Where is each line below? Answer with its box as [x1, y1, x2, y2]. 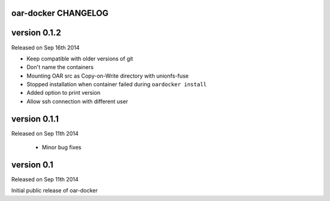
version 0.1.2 [11, 27, 61, 38]
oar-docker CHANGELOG [11, 8, 109, 18]
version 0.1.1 [11, 114, 59, 124]
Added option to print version [26, 89, 101, 97]
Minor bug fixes [42, 144, 82, 151]
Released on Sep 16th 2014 [11, 43, 80, 51]
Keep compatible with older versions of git [26, 55, 134, 62]
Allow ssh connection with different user [26, 98, 128, 105]
